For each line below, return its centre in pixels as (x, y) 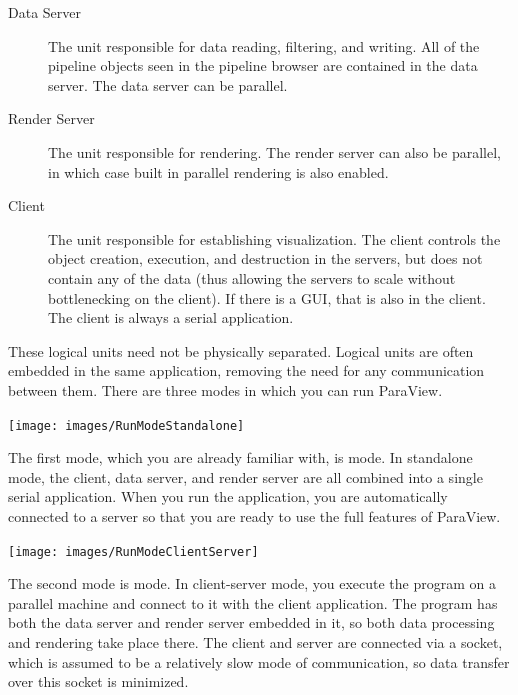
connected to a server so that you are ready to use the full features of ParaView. (254, 515)
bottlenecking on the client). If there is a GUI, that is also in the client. (267, 297)
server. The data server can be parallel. (168, 84)
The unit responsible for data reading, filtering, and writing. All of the (264, 45)
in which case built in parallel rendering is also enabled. (218, 171)
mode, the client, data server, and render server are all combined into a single (245, 476)
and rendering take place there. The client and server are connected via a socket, (255, 641)
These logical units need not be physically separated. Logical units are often (241, 350)
